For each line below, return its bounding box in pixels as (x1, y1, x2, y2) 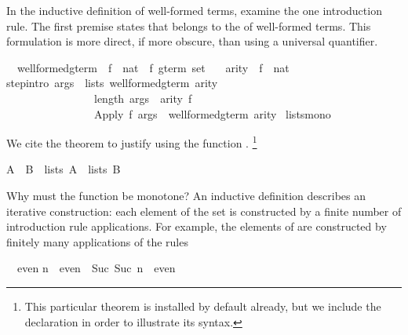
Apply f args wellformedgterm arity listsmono (93, 105, 331, 122)
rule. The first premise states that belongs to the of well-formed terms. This (6, 17, 371, 34)
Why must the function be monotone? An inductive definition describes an (6, 188, 366, 203)
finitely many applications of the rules (6, 233, 188, 249)
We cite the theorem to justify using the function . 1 (6, 133, 257, 151)
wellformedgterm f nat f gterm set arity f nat (16, 59, 290, 75)
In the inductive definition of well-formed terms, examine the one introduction (6, 2, 382, 18)
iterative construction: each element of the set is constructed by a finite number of (6, 202, 402, 219)
